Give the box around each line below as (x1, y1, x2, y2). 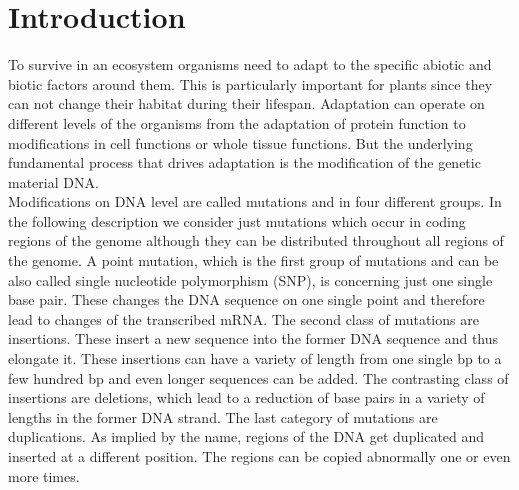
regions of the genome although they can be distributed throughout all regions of (8, 230, 504, 251)
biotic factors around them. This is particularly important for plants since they (8, 73, 493, 94)
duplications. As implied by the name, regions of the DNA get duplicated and (8, 426, 485, 447)
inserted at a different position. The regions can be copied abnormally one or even (8, 446, 511, 466)
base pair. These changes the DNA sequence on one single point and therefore (8, 289, 485, 310)
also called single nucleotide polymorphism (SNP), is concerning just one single (8, 269, 493, 290)
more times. (8, 465, 80, 486)
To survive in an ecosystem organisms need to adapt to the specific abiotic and (8, 54, 492, 75)
